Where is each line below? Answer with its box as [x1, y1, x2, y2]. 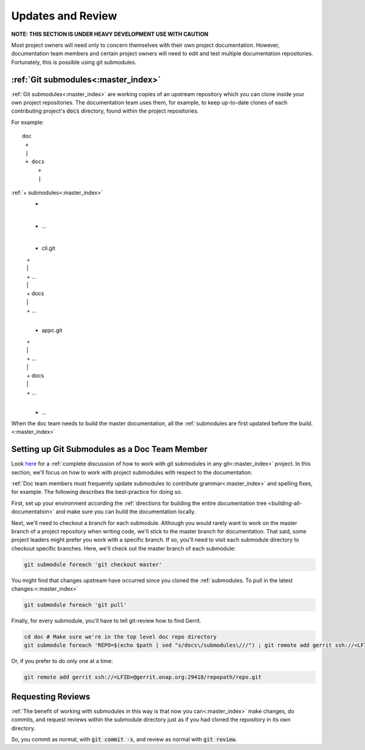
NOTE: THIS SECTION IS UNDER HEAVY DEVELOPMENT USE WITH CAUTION [11, 30, 209, 38]
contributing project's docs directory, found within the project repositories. [11, 107, 199, 115]
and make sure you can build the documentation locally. [55, 508, 196, 515]
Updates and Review [11, 9, 117, 23]
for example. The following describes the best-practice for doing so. [11, 488, 182, 496]
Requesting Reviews [11, 691, 91, 702]
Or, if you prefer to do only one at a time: [11, 658, 113, 665]
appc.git [41, 327, 63, 334]
